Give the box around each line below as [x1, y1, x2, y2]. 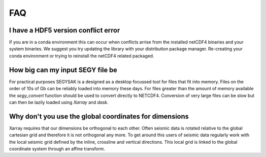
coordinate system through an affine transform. [9, 146, 105, 152]
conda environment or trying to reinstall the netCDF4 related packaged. [9, 53, 155, 59]
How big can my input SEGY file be [9, 65, 118, 74]
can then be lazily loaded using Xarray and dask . [9, 99, 109, 105]
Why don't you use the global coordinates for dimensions [9, 112, 189, 121]
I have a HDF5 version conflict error [9, 26, 120, 34]
